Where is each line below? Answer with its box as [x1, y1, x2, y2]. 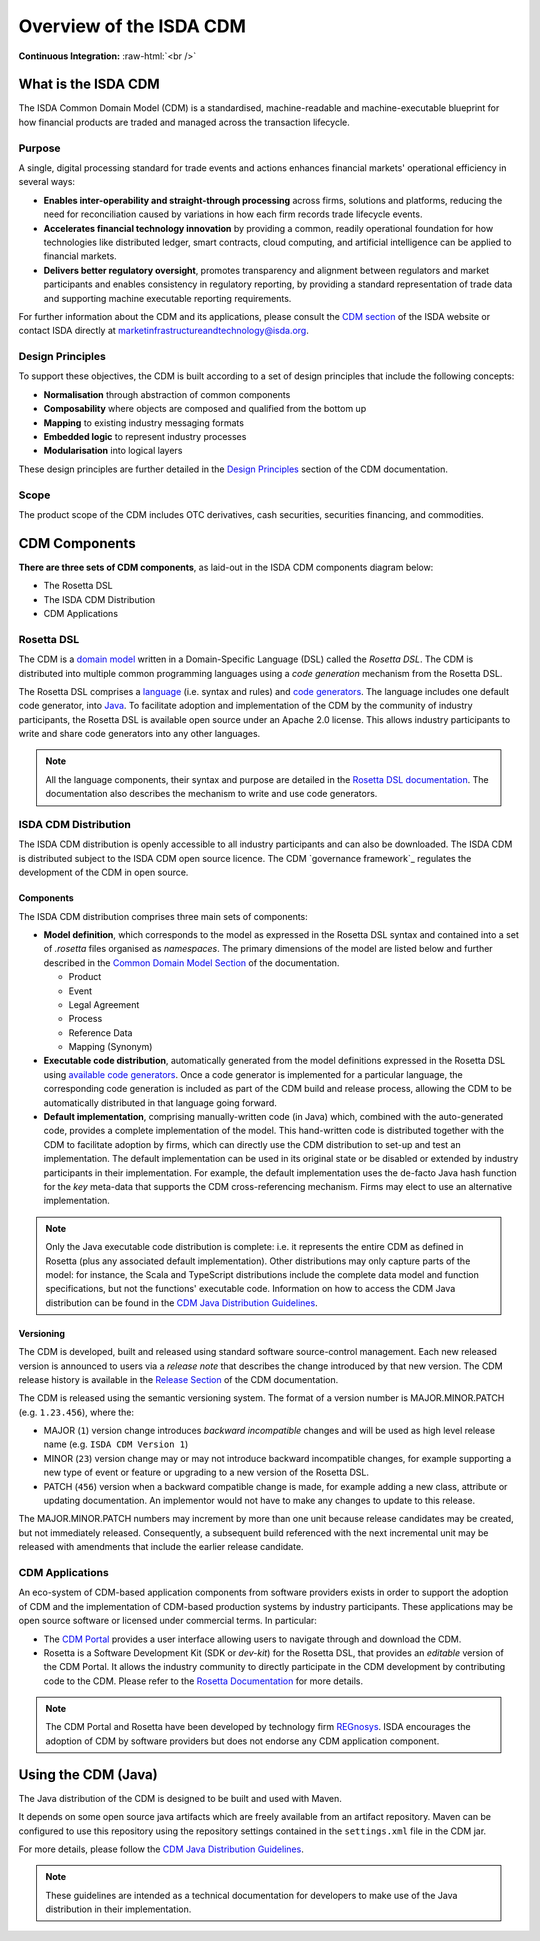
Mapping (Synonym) [68, 1041, 153, 1053]
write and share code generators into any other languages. [18, 728, 261, 740]
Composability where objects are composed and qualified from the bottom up [43, 403, 367, 415]
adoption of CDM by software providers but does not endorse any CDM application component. [45, 1735, 440, 1747]
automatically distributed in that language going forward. [43, 1096, 277, 1109]
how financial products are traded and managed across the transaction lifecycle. [18, 116, 350, 128]
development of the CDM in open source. [18, 866, 189, 879]
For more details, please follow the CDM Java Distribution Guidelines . [18, 1843, 304, 1855]
